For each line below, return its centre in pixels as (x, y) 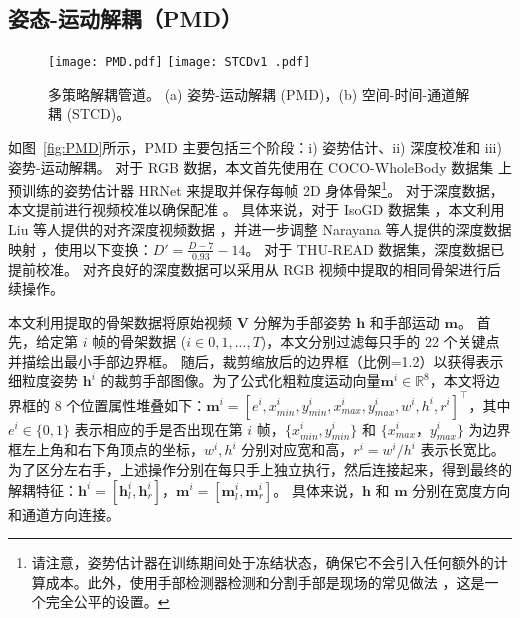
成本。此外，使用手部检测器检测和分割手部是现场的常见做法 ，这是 (265, 581)
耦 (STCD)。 (89, 113)
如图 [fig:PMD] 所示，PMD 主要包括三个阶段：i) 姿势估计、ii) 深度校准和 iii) (255, 147)
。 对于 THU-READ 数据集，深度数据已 (375, 248)
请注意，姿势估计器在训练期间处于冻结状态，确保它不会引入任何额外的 (262, 562)
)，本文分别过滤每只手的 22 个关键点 (380, 341)
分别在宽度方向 (461, 489)
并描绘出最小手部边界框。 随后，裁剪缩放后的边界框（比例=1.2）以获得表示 (256, 360)
